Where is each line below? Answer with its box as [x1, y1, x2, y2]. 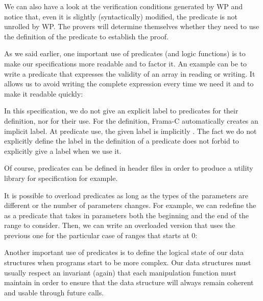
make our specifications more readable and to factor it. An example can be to [4, 58, 247, 68]
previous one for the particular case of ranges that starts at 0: [4, 229, 198, 240]
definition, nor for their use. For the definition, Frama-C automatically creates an [4, 115, 258, 126]
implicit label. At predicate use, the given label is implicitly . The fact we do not [4, 125, 257, 136]
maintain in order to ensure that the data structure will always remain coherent [4, 277, 254, 288]
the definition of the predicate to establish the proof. [4, 31, 169, 41]
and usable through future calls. [4, 287, 104, 297]
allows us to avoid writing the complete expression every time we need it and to [4, 78, 254, 89]
